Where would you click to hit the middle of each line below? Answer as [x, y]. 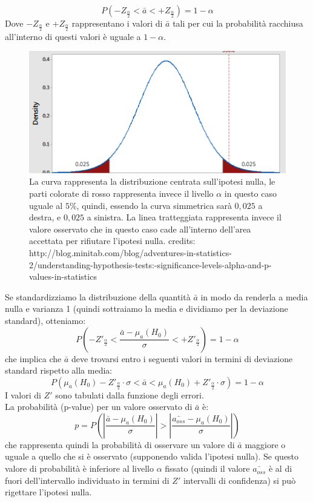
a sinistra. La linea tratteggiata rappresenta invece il [184, 217]
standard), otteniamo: [45, 320]
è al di [280, 468]
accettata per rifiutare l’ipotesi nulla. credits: [112, 241]
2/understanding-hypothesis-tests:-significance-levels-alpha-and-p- [150, 264]
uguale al [46, 205]
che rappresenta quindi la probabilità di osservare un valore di [120, 444]
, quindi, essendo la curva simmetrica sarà [154, 205]
